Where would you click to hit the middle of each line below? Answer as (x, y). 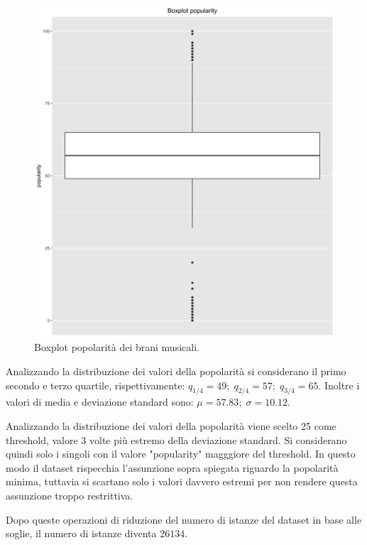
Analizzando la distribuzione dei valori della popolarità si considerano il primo (176, 371)
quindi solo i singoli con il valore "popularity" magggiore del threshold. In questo (181, 454)
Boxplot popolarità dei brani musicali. (117, 347)
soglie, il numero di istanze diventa (81, 533)
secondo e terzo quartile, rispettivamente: (95, 385)
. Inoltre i (339, 385)
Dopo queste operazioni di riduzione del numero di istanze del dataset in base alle (184, 519)
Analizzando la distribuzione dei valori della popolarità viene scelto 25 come (171, 426)
